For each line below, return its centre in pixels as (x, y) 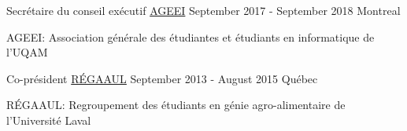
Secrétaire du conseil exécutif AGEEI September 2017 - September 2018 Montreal (203, 10)
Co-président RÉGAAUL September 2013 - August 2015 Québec (162, 78)
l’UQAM (27, 52)
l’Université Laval (49, 120)
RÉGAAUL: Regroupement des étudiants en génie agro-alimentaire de (176, 105)
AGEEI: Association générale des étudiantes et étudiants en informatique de (191, 36)
